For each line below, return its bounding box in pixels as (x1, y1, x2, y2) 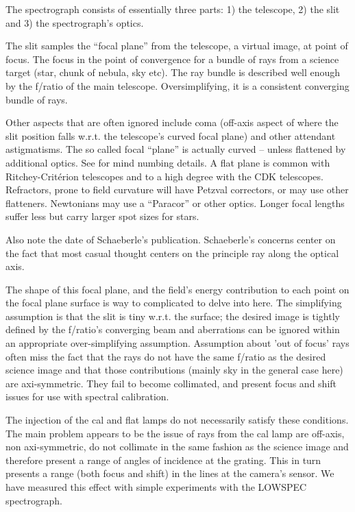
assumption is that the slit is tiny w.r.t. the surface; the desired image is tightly (5, 308, 340, 323)
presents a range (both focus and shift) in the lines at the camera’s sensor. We (5, 466, 334, 480)
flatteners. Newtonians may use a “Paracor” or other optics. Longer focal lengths (5, 195, 345, 210)
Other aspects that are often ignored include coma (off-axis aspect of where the (5, 115, 339, 130)
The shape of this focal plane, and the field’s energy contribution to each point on (5, 282, 350, 296)
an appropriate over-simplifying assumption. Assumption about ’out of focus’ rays (5, 336, 350, 350)
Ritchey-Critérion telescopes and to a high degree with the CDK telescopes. (5, 169, 323, 183)
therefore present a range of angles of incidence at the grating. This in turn (5, 452, 321, 467)
